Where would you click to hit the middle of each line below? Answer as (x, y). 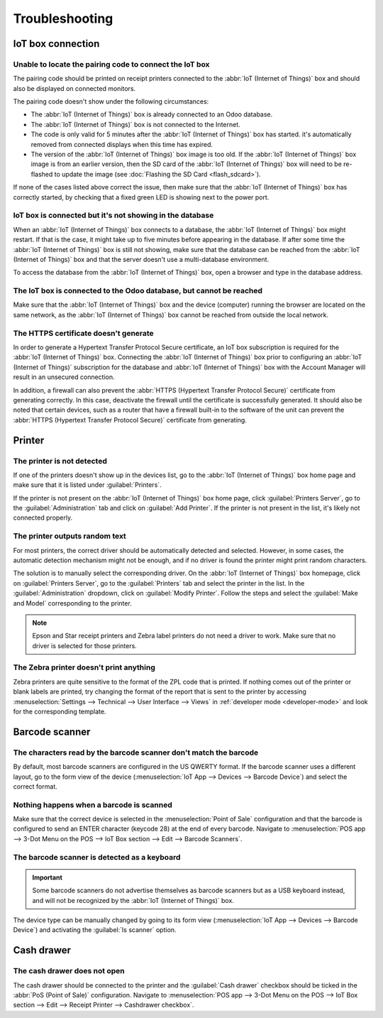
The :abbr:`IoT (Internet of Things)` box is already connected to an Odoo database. (152, 114)
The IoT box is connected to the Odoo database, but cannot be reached (138, 291)
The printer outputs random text (70, 536)
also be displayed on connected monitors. (74, 88)
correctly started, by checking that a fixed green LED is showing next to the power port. (141, 197)
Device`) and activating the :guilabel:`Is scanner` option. (95, 930)
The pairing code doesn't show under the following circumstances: (111, 102)
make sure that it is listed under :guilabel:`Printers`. (88, 485)
